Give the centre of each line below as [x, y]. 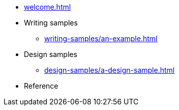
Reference [41, 86]
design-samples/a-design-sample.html [110, 70]
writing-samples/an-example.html [101, 38]
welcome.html [48, 7]
